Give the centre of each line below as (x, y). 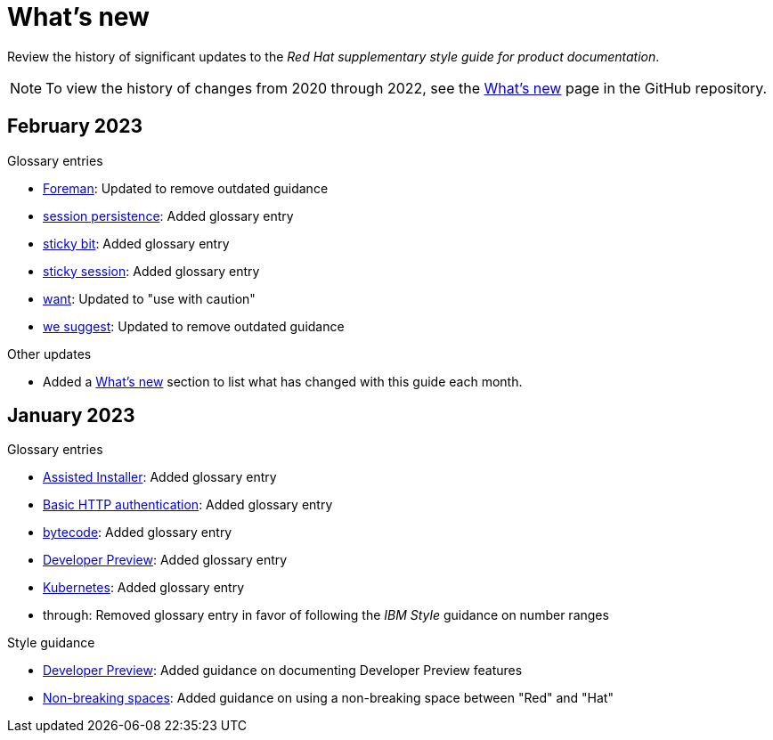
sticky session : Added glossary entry (151, 271)
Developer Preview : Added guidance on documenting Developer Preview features (283, 671)
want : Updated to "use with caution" (149, 298)
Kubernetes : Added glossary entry (143, 588)
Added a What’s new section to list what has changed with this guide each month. (283, 381)
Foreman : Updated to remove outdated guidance (186, 188)
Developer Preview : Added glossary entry (165, 560)
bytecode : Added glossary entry (138, 533)
